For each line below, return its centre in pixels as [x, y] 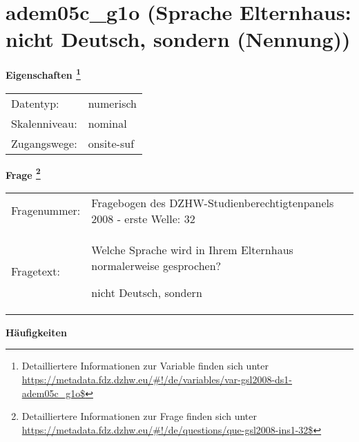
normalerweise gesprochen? [156, 265]
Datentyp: [35, 103]
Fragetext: [36, 271]
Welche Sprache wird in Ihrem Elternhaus [192, 249]
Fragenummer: [46, 211]
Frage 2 [23, 173]
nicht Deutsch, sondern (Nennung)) [178, 39]
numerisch [112, 103]
